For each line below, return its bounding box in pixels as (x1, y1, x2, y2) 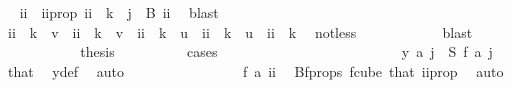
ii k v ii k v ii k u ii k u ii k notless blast (7, 21, 473, 42)
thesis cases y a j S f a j (80, 41, 493, 62)
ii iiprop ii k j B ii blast (19, 2, 219, 22)
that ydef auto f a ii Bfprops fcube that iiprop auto (7, 60, 504, 81)
